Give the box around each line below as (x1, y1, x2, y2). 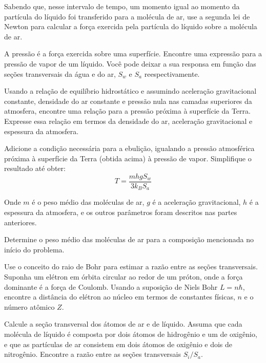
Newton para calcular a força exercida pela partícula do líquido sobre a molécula (4, 21, 257, 32)
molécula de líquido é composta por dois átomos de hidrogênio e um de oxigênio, (4, 328, 257, 339)
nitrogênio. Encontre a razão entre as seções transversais (4, 349, 181, 359)
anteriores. (4, 217, 37, 227)
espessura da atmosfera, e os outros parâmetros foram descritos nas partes (4, 207, 237, 218)
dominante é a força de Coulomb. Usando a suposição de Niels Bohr (4, 281, 218, 292)
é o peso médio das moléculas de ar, (32, 197, 145, 207)
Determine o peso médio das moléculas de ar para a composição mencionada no (4, 234, 254, 245)
